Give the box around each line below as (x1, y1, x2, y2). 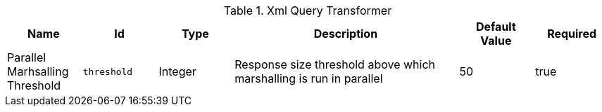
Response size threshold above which (234, 57, 436, 71)
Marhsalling (7, 64, 69, 78)
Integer (158, 64, 196, 78)
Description (313, 27, 378, 41)
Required (547, 27, 597, 41)
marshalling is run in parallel (234, 71, 383, 85)
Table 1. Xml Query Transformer (223, 3, 392, 17)
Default (475, 20, 516, 34)
